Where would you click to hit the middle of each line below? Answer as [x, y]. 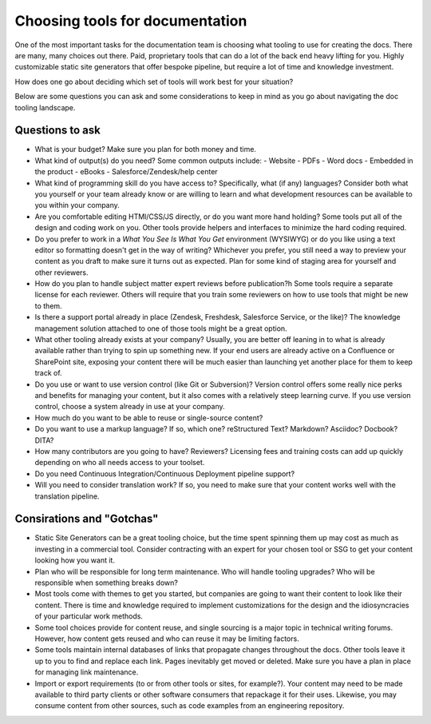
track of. [49, 373]
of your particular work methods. [89, 616]
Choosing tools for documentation [131, 21]
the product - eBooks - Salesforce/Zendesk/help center [127, 172]
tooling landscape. [45, 107]
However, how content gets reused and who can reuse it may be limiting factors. [167, 638]
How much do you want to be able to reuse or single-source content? [149, 418]
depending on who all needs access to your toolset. [120, 463]
